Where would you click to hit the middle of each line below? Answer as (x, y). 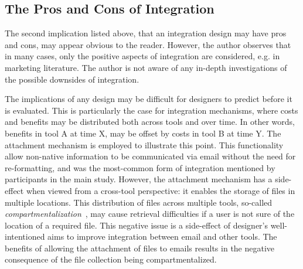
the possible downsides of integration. (72, 79)
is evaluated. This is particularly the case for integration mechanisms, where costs (151, 110)
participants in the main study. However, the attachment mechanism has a (139, 179)
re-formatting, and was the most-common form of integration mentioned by (140, 167)
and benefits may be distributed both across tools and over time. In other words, (150, 122)
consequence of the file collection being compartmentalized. (111, 259)
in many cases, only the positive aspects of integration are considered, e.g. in (142, 56)
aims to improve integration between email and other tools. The (162, 236)
